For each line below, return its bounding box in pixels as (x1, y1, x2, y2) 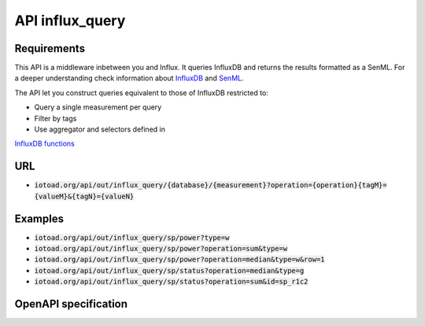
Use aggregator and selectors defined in (34, 124, 165, 134)
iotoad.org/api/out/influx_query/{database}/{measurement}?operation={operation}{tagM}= (34, 181, 387, 190)
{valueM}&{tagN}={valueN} (34, 191, 135, 201)
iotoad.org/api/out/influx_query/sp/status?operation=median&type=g (34, 266, 305, 275)
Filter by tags (34, 113, 77, 123)
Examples (14, 212, 65, 225)
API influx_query (14, 12, 126, 29)
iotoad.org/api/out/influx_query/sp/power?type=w (34, 233, 230, 242)
